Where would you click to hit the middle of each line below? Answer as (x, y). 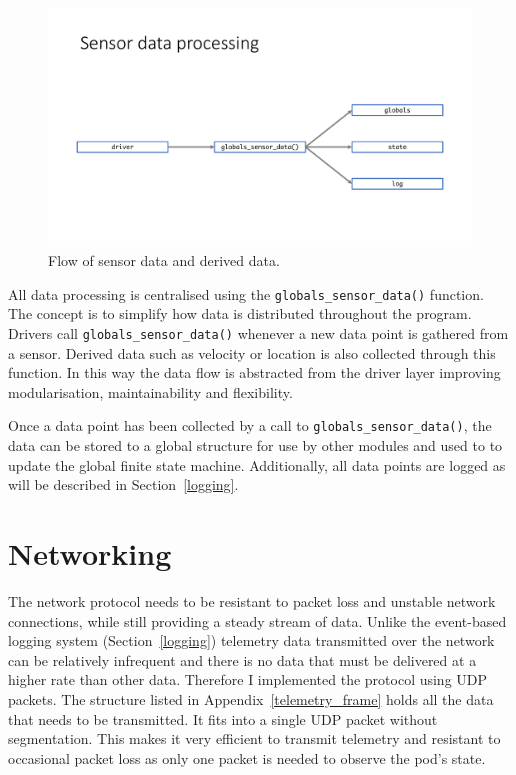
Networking (90, 553)
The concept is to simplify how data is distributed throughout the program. (240, 313)
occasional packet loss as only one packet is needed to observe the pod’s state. (247, 757)
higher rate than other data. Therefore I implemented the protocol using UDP (248, 679)
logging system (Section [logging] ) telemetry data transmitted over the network (251, 640)
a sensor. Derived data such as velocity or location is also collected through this (252, 352)
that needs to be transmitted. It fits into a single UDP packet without (223, 718)
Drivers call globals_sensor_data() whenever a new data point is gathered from (258, 332)
